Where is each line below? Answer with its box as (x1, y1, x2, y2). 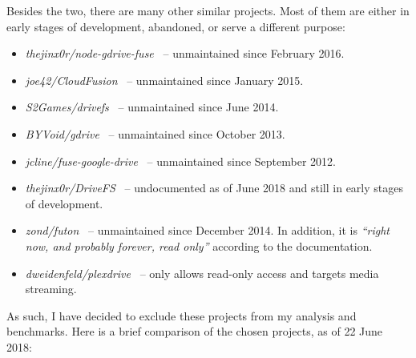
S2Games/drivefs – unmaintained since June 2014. (25, 99, 279, 115)
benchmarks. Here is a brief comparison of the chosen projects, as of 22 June (6, 323, 383, 340)
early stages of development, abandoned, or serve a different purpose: (6, 18, 345, 34)
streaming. (25, 280, 77, 297)
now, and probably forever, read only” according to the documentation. (25, 237, 373, 254)
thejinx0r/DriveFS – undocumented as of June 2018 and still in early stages (25, 179, 403, 196)
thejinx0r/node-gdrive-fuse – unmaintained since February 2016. (25, 45, 345, 62)
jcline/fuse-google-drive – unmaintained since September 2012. (25, 152, 336, 169)
